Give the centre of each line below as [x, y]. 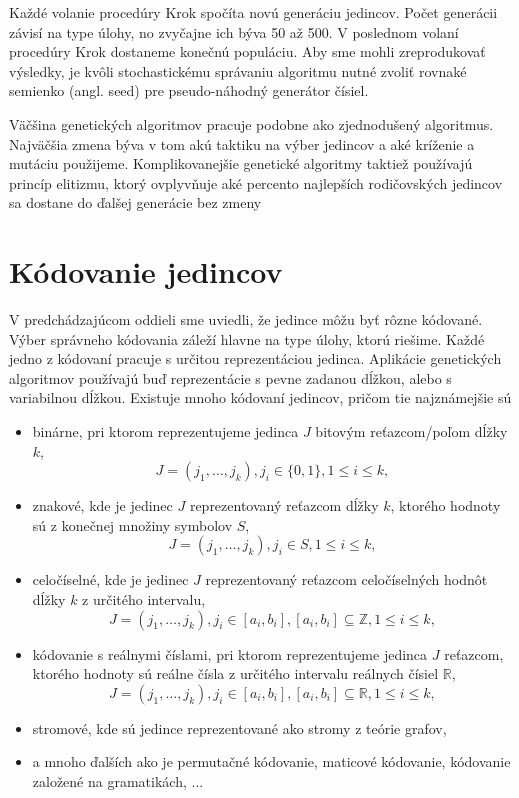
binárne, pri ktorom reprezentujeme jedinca [165, 431]
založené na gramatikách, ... [118, 780]
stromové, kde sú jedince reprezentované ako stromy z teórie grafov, [239, 727]
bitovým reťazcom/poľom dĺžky [411, 431]
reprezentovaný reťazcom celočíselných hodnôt [346, 579]
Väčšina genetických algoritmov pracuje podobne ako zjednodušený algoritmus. [251, 123]
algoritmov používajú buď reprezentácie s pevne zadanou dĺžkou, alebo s [230, 377]
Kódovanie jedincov [146, 271]
